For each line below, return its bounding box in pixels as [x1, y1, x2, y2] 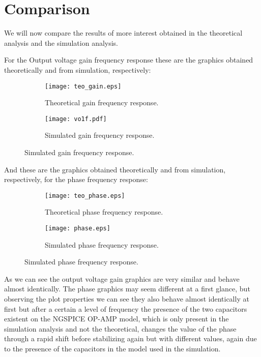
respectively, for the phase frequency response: [4, 174, 148, 185]
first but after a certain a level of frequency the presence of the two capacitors [4, 303, 247, 314]
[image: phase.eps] [45, 225, 110, 232]
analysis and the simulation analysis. [4, 37, 119, 48]
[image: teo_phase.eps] [45, 192, 125, 199]
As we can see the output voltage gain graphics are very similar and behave [4, 273, 240, 284]
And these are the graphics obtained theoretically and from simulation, [4, 164, 226, 174]
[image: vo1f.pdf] [45, 115, 107, 123]
